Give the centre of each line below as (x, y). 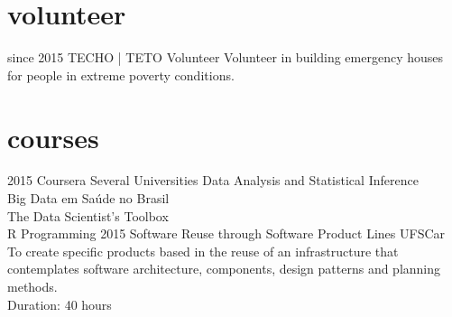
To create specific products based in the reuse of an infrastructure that (203, 251)
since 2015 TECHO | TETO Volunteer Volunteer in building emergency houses (226, 57)
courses (53, 137)
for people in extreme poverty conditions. (121, 75)
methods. (32, 286)
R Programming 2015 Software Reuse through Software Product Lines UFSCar (226, 233)
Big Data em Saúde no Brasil (88, 198)
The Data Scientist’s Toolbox (88, 215)
